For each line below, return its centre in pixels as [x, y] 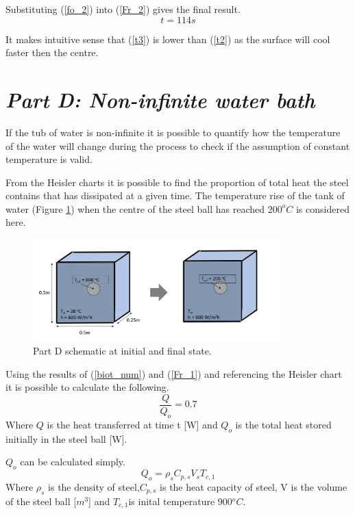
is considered [322, 208]
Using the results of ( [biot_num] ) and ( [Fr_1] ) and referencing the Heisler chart [174, 373]
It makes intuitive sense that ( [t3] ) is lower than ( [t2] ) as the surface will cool [168, 39]
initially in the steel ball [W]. [66, 438]
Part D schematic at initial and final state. [122, 351]
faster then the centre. [52, 52]
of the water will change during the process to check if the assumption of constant [178, 145]
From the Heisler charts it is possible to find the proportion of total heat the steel [177, 182]
